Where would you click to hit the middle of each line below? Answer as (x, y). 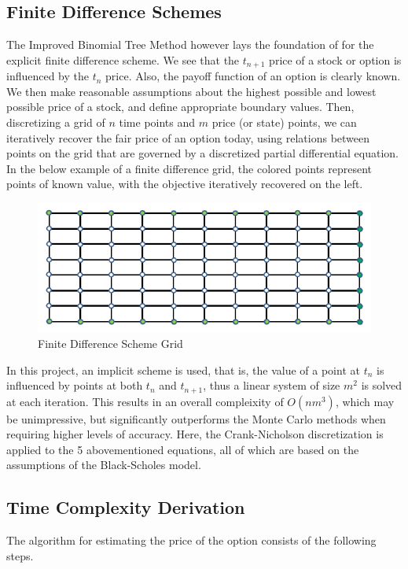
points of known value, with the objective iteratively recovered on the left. (185, 184)
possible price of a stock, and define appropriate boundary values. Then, (180, 107)
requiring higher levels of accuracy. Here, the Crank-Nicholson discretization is (195, 434)
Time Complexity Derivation (126, 507)
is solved (382, 385)
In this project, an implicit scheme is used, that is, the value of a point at (183, 369)
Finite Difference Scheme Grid (110, 344)
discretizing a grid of (56, 122)
